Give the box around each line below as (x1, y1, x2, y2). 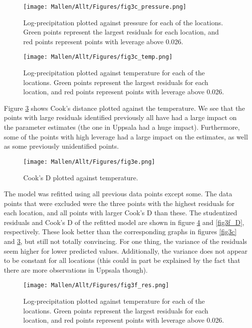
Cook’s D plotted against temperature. (23, 172, 138, 182)
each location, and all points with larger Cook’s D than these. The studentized (4, 207, 237, 218)
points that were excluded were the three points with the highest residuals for (4, 198, 235, 208)
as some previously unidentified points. (4, 141, 119, 151)
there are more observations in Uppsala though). (4, 264, 148, 275)
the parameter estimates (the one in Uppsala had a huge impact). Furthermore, (4, 122, 240, 132)
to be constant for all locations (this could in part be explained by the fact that (4, 255, 240, 265)
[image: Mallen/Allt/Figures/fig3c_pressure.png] (23, 3, 187, 10)
